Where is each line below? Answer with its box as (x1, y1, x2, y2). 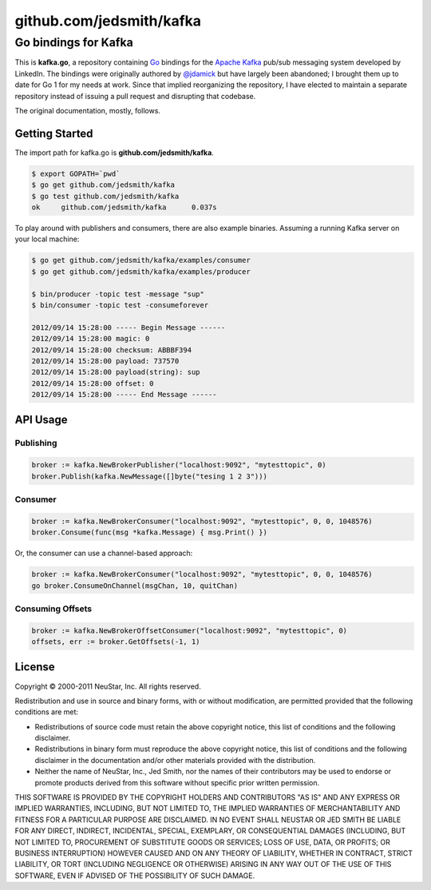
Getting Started (14, 126, 93, 140)
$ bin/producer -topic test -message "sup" (31, 289, 205, 299)
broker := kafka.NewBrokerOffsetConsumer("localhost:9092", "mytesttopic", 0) (31, 626, 347, 635)
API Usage (14, 413, 68, 427)
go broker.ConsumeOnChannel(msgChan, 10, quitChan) (31, 581, 239, 590)
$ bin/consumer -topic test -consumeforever (31, 300, 209, 309)
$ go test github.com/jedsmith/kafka (31, 192, 180, 201)
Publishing (14, 438, 57, 449)
